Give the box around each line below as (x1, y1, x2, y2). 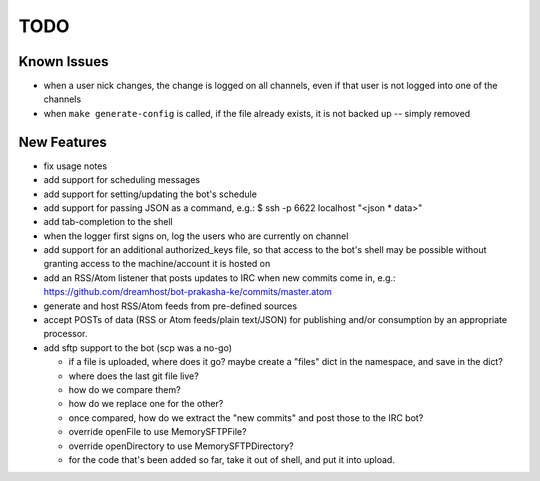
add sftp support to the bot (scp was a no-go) (43, 341, 233, 354)
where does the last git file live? (68, 370, 199, 382)
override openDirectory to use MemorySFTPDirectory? (68, 440, 294, 452)
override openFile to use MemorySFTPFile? (68, 426, 247, 438)
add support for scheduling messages (43, 174, 200, 186)
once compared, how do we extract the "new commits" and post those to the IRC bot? (68, 411, 424, 424)
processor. (43, 328, 88, 340)
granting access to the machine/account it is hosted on (43, 258, 271, 270)
